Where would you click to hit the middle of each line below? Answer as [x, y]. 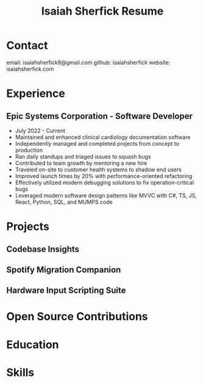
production [29, 150]
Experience [36, 94]
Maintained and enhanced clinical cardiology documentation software [103, 137]
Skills [20, 372]
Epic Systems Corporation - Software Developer [100, 116]
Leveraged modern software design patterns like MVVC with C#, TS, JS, [106, 195]
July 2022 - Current [40, 131]
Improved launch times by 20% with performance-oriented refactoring [104, 176]
